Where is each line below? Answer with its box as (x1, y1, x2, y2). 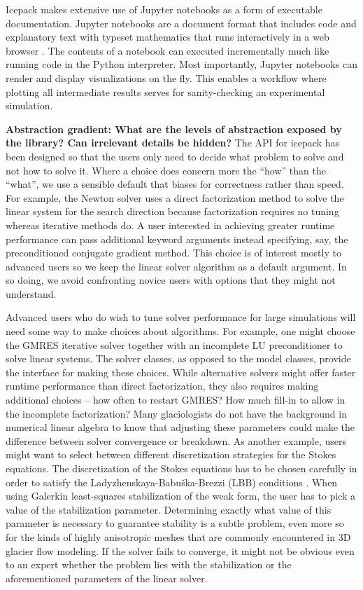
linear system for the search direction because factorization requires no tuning (6, 204, 339, 219)
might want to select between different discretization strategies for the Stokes (6, 447, 336, 462)
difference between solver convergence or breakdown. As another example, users (6, 433, 347, 448)
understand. (6, 286, 57, 301)
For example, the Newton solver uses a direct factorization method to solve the (6, 190, 344, 205)
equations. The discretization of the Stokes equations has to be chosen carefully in (6, 461, 357, 475)
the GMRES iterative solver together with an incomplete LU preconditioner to (6, 337, 343, 352)
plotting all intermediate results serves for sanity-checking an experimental (6, 84, 325, 99)
